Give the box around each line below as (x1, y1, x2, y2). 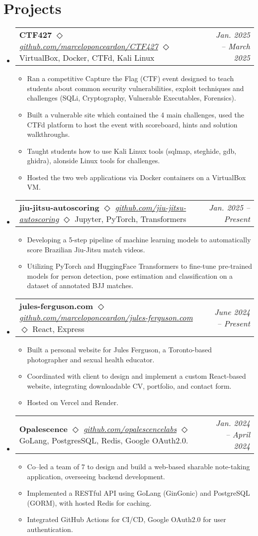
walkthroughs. (27, 129, 70, 139)
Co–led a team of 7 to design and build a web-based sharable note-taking (27, 461, 250, 471)
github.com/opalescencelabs (83, 423, 177, 434)
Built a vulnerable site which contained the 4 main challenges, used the (27, 109, 244, 119)
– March (221, 40, 250, 52)
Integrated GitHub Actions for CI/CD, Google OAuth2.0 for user (27, 514, 226, 525)
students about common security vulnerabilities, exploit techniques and (27, 83, 244, 93)
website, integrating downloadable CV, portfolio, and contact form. (27, 380, 232, 391)
